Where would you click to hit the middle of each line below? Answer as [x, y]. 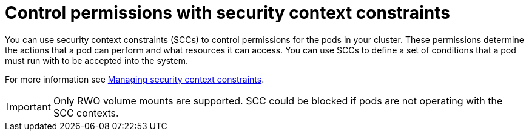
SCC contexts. [86, 113]
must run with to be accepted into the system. [96, 60]
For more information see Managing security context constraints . [135, 79]
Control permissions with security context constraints [227, 13]
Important [29, 107]
